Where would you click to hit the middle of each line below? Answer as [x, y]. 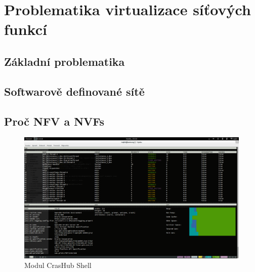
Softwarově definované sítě [74, 91]
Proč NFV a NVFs [54, 121]
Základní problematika [65, 61]
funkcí [26, 29]
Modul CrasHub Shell [58, 265]
